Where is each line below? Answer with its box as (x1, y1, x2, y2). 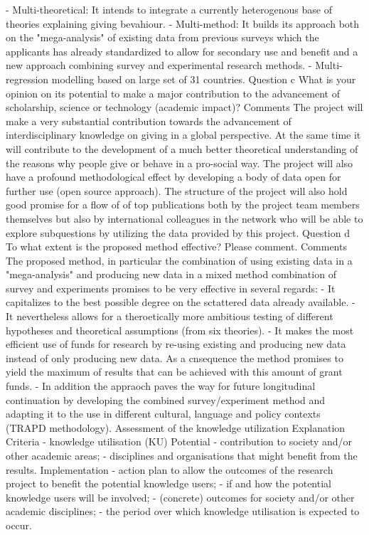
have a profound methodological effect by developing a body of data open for (6, 169, 341, 184)
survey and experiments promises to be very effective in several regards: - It (6, 280, 336, 295)
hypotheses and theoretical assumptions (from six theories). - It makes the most (6, 322, 354, 337)
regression (6, 71, 49, 86)
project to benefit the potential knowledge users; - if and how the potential (6, 476, 331, 491)
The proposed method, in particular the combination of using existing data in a (6, 253, 353, 267)
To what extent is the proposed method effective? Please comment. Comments (6, 239, 347, 254)
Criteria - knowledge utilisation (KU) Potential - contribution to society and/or (6, 434, 353, 449)
